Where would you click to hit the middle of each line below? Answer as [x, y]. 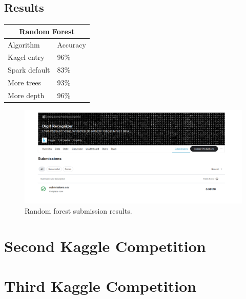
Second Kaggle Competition [105, 246]
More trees [25, 83]
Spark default [29, 70]
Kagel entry [26, 57]
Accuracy [71, 44]
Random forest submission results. [78, 211]
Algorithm [24, 44]
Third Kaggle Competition [100, 286]
